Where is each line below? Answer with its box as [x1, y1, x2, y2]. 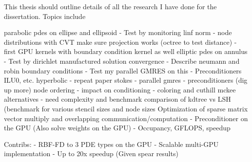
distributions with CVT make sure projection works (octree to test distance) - [4, 36, 237, 47]
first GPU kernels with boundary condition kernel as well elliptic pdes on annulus [4, 46, 248, 56]
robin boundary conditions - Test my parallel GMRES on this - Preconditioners [4, 65, 242, 75]
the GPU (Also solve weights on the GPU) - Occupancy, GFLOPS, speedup [4, 123, 231, 133]
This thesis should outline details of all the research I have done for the [4, 1, 217, 11]
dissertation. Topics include [4, 11, 86, 21]
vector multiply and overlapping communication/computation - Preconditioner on [4, 113, 248, 123]
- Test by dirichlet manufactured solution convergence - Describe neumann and [4, 55, 240, 66]
